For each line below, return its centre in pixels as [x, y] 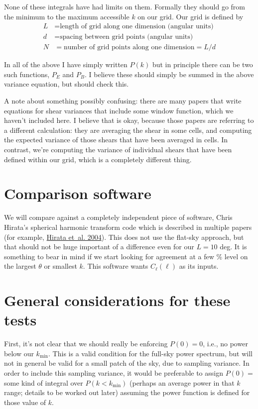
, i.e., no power [225, 344]
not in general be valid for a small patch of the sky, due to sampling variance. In [127, 363]
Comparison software [78, 193]
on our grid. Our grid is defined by [191, 16]
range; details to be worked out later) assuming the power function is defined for [127, 392]
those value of [25, 402]
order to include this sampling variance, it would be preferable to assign [114, 373]
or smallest [61, 266]
